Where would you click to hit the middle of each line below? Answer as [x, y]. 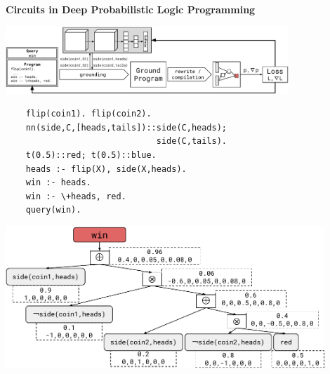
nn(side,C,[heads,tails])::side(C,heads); [126, 127]
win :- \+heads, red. [76, 196]
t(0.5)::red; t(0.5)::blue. [91, 155]
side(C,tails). [191, 141]
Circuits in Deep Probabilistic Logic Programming [131, 9]
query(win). [53, 210]
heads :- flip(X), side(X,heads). [106, 169]
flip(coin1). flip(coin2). [88, 114]
